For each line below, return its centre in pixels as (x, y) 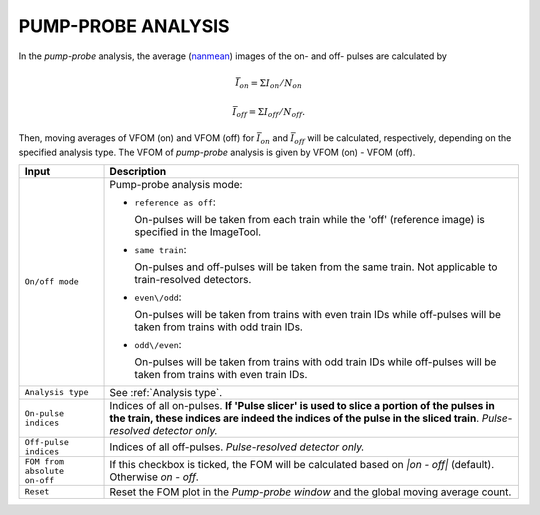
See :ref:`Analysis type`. (166, 392)
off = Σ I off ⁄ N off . (270, 113)
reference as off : (175, 202)
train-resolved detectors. (193, 279)
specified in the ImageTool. (198, 232)
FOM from (44, 461)
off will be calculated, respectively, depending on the (403, 139)
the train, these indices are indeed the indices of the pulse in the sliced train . (294, 418)
